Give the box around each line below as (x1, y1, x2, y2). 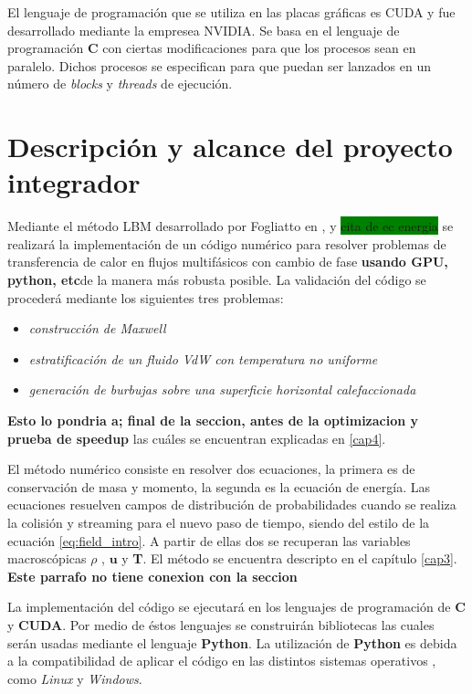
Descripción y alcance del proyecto (7, 128, 453, 165)
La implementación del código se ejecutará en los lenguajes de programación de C (7, 597, 466, 616)
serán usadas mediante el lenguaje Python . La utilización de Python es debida (7, 633, 457, 652)
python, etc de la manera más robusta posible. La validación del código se (7, 270, 426, 289)
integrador (7, 163, 141, 201)
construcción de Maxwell (28, 319, 166, 338)
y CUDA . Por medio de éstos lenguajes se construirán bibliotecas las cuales (7, 615, 435, 634)
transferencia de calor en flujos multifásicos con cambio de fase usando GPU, (7, 252, 448, 271)
